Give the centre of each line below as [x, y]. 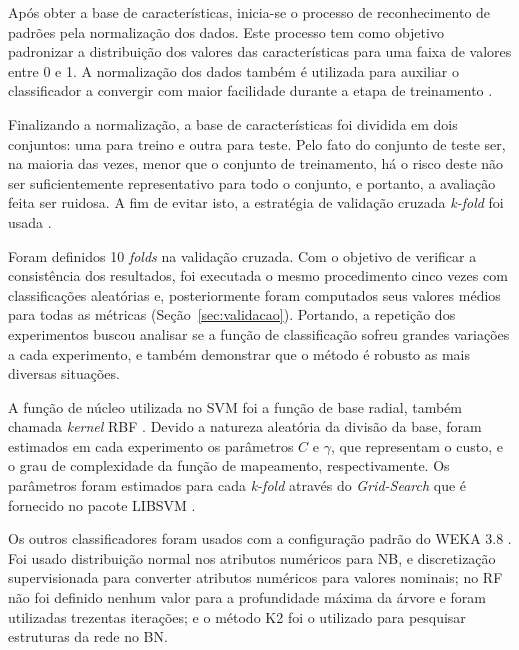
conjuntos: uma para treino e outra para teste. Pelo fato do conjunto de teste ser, [257, 143]
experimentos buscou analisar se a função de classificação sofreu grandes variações [259, 333]
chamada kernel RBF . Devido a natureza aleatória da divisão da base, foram [245, 426]
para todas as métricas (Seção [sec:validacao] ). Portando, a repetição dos [232, 314]
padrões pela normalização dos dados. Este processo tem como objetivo [226, 31]
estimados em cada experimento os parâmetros [151, 445]
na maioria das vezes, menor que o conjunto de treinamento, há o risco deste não [256, 163]
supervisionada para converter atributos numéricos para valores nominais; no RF [255, 577]
